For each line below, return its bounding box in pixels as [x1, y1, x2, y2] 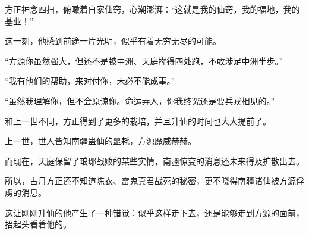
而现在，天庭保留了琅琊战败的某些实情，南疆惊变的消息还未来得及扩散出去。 [5, 154, 304, 167]
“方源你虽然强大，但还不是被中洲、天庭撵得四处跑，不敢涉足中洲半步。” [5, 54, 283, 67]
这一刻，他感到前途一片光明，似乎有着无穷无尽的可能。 [5, 35, 221, 47]
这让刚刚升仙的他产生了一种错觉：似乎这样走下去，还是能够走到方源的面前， [5, 206, 304, 219]
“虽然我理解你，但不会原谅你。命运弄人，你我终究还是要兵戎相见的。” [5, 94, 275, 107]
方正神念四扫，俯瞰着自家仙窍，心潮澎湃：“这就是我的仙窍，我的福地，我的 [5, 3, 300, 15]
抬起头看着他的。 [5, 218, 71, 230]
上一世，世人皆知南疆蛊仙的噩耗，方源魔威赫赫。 [5, 135, 196, 147]
